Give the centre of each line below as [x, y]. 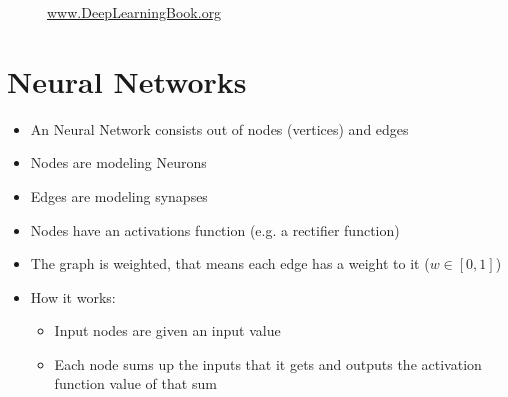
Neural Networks [127, 80]
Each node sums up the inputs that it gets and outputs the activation [268, 363]
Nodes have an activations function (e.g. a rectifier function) [215, 229]
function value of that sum [135, 383]
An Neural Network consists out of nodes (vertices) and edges [219, 128]
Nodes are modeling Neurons [118, 162]
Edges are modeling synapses [119, 195]
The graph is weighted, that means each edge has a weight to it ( [230, 263]
